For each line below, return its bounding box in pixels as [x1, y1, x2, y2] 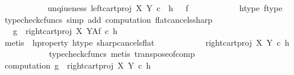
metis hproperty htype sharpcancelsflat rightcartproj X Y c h [4, 36, 290, 48]
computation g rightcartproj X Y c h [4, 59, 151, 71]
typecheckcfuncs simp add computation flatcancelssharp [4, 13, 213, 25]
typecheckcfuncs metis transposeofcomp [49, 47, 195, 60]
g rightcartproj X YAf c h [12, 25, 117, 37]
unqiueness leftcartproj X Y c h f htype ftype [47, 2, 283, 13]
